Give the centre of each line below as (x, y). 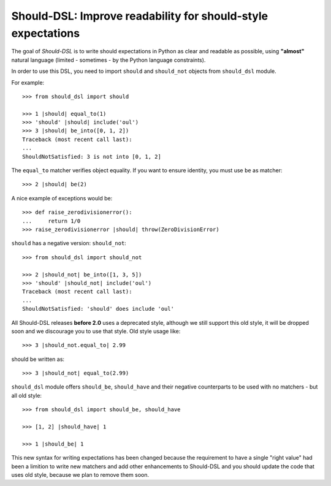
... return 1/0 (51, 221)
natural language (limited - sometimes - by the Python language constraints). (108, 60)
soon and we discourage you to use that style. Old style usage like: (96, 331)
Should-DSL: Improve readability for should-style (140, 16)
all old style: (27, 395)
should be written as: (38, 359)
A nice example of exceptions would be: (62, 198)
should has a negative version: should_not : (69, 243)
